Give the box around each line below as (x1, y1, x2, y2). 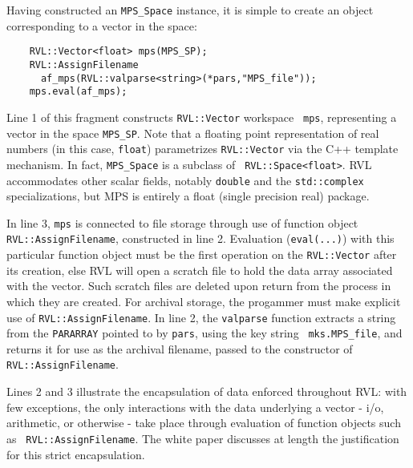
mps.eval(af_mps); (29, 86, 128, 98)
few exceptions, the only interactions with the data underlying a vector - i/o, (6, 398, 384, 415)
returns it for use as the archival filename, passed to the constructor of (6, 340, 353, 357)
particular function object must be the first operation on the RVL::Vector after (6, 246, 397, 263)
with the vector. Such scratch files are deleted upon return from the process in (6, 277, 391, 294)
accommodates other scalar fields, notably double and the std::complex (6, 171, 364, 188)
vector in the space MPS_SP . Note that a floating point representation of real (6, 124, 379, 141)
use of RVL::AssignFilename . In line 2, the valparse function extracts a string (6, 309, 396, 325)
